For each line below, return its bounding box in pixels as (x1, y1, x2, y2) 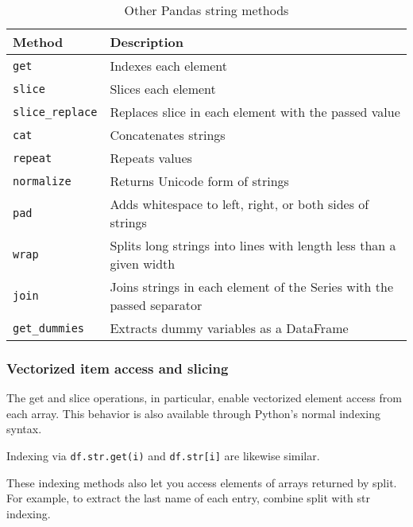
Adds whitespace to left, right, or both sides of (110, 195, 369, 213)
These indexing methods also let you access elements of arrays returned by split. (6, 474, 397, 490)
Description (110, 33, 183, 51)
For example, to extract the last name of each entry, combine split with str (6, 490, 370, 506)
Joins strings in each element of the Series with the (110, 277, 394, 296)
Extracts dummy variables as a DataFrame (110, 319, 349, 337)
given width (110, 254, 176, 273)
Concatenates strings (110, 126, 226, 144)
